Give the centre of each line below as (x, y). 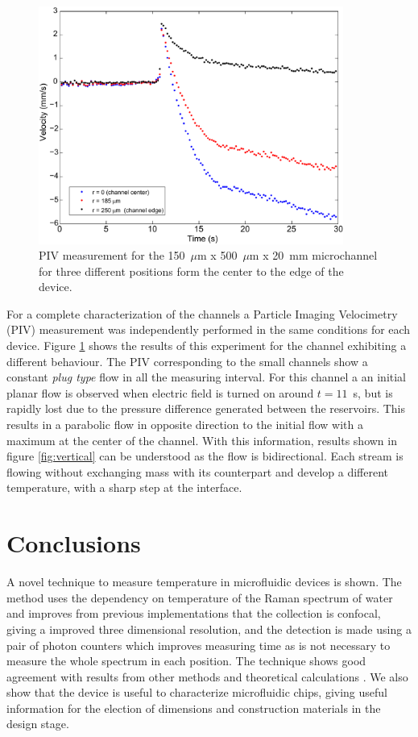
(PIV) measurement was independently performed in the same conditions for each (209, 329)
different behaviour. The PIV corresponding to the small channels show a (187, 361)
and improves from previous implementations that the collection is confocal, (194, 613)
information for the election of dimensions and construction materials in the (194, 708)
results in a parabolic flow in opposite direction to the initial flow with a (185, 425)
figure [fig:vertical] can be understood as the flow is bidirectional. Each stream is (205, 456)
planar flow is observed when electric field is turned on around (160, 392)
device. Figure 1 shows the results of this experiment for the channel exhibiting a (207, 346)
